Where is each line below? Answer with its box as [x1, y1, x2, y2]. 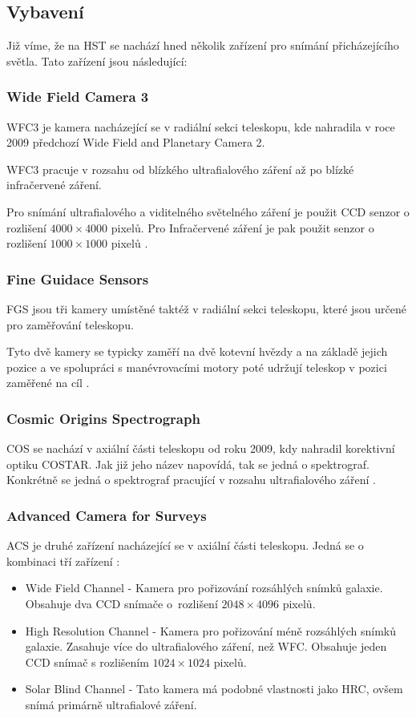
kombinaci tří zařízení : [6, 552, 120, 569]
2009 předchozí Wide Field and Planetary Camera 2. [6, 134, 265, 151]
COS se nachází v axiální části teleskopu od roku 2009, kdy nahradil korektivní [6, 440, 395, 457]
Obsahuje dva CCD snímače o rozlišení [25, 595, 218, 611]
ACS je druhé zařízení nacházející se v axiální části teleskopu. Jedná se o [6, 537, 364, 554]
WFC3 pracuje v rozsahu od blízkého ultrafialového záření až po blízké [6, 160, 354, 177]
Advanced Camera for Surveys [6, 505, 207, 525]
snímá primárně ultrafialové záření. [25, 696, 197, 712]
